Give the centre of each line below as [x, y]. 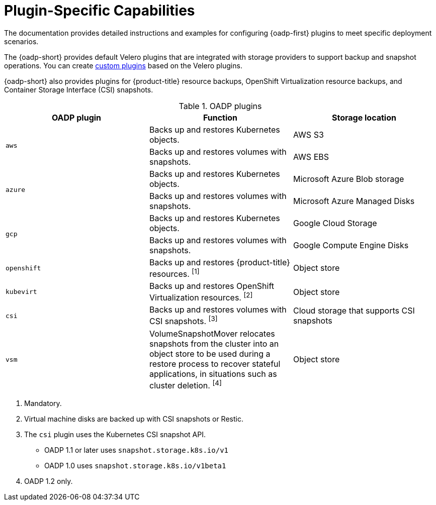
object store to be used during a [210, 354]
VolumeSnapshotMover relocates [212, 333]
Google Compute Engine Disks [351, 245]
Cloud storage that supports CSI [354, 311]
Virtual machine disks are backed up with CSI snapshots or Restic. [134, 419]
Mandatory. [43, 403]
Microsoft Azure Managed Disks [354, 201]
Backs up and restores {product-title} [220, 262]
